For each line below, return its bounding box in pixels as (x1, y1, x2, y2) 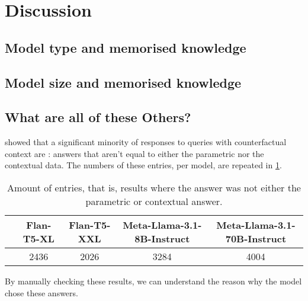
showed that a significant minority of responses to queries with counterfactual (5, 136, 287, 148)
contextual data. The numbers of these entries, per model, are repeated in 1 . (5, 159, 282, 171)
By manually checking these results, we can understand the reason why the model (5, 274, 302, 287)
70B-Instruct (225, 231, 287, 245)
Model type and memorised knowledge (5, 38, 246, 56)
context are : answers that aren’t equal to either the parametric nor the (5, 147, 264, 159)
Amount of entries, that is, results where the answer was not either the (7, 180, 301, 194)
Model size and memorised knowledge (5, 73, 242, 91)
